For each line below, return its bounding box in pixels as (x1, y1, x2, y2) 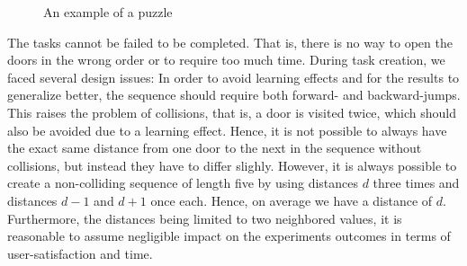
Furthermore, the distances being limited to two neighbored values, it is (7, 208, 402, 227)
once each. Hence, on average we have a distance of (150, 191, 433, 209)
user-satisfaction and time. (7, 244, 153, 262)
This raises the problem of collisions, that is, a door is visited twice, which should (7, 102, 456, 121)
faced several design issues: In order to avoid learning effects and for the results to (7, 67, 460, 86)
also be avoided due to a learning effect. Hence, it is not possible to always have (7, 120, 447, 139)
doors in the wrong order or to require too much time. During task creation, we (7, 50, 445, 69)
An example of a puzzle (43, 3, 173, 21)
